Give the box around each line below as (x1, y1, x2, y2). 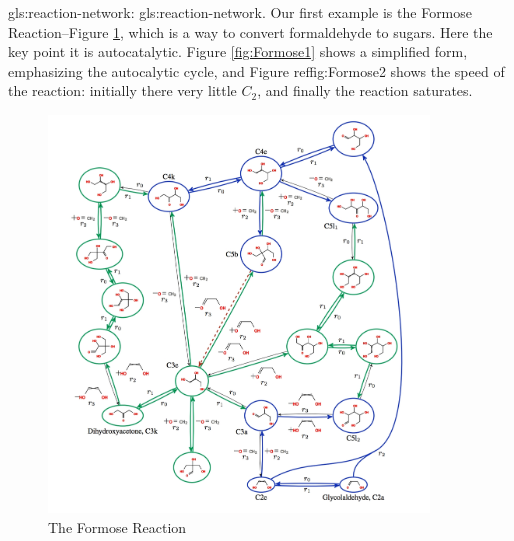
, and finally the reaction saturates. (257, 80, 473, 101)
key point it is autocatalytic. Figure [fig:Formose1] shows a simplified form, (8, 41, 468, 62)
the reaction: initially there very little (8, 80, 237, 101)
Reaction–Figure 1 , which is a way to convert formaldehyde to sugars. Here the (8, 21, 493, 42)
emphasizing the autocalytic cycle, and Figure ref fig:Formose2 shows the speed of (8, 60, 505, 81)
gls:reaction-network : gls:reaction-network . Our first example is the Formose (8, 2, 473, 22)
